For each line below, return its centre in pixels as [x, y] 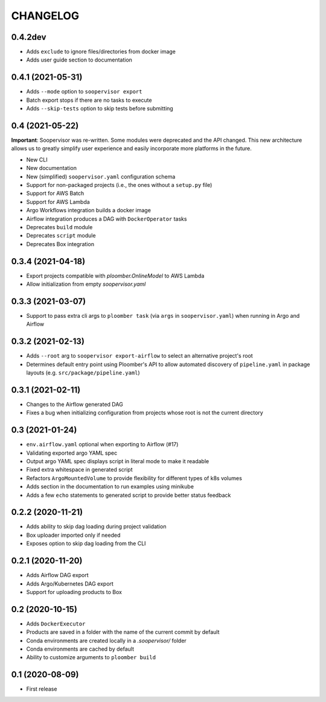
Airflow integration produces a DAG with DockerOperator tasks [107, 219]
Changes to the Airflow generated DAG [75, 404]
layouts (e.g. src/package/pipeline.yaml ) [83, 373]
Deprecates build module [59, 227]
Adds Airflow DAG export [57, 575]
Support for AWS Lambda [58, 201]
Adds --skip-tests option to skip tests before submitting [100, 109]
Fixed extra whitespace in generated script [79, 470]
